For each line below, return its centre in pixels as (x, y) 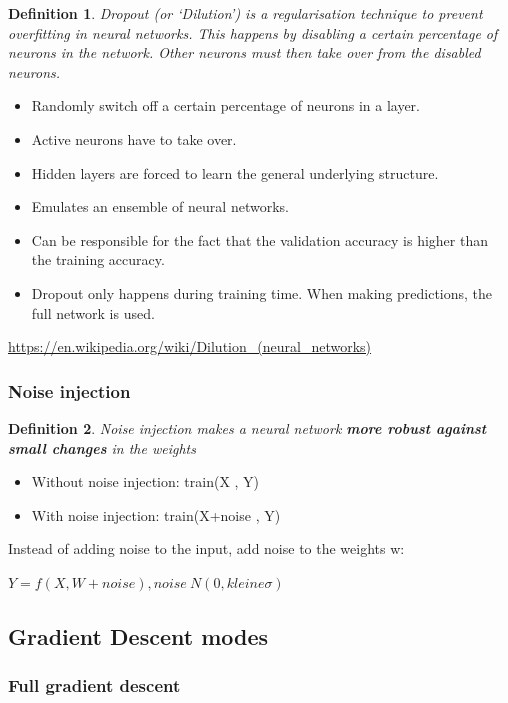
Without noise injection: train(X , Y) (145, 481)
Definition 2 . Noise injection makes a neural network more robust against (247, 427)
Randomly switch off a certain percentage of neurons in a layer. (226, 105)
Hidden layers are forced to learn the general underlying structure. (235, 172)
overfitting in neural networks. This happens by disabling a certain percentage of (253, 32)
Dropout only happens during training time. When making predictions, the (262, 292)
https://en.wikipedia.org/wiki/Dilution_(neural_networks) (189, 346)
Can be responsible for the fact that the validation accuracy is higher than (259, 239)
